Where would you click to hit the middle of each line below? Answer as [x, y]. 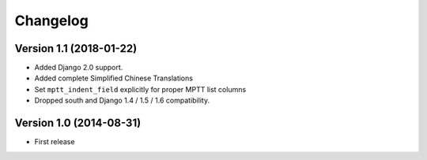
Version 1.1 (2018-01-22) [76, 48]
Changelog [51, 20]
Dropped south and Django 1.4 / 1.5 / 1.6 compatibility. [122, 100]
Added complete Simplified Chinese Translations [114, 78]
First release [55, 142]
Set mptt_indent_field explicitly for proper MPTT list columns [140, 89]
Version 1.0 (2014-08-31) [78, 123]
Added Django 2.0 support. [79, 68]
